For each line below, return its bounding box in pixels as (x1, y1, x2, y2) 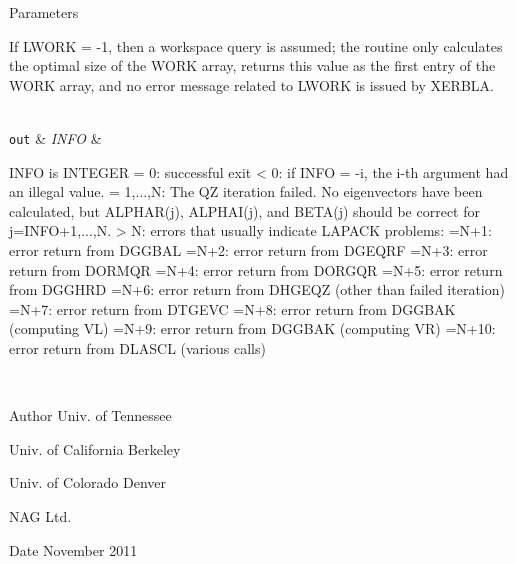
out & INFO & (9, 127, 102, 148)
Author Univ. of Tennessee (9, 405, 172, 426)
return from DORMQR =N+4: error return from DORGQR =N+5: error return (9, 259, 503, 280)
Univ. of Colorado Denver (9, 472, 167, 493)
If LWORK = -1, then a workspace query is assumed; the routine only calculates (9, 35, 503, 56)
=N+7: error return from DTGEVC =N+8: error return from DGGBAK (9, 298, 456, 319)
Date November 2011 (9, 539, 138, 560)
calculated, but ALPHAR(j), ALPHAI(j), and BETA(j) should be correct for (9, 200, 481, 221)
